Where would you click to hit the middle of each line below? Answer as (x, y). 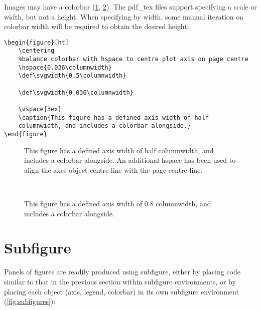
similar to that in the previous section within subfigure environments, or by (120, 281)
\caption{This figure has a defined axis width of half (114, 117)
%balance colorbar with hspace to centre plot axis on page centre (133, 59)
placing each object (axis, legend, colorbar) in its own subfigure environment (121, 291)
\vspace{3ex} (40, 109)
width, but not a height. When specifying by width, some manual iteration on (124, 16)
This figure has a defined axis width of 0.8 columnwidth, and (118, 204)
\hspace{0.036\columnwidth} (65, 67)
